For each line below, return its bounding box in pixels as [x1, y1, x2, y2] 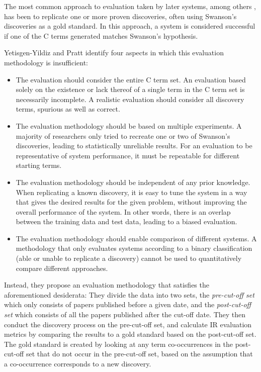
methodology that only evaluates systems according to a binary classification [16, 243, 252, 253]
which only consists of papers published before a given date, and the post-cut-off [4, 299, 251, 310]
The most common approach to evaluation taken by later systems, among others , [4, 1, 256, 11]
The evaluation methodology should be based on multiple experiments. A [16, 120, 242, 131]
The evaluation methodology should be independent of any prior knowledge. [16, 176, 250, 187]
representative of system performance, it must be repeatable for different [16, 150, 240, 160]
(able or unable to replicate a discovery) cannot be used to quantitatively [16, 253, 242, 263]
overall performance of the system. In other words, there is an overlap [16, 206, 231, 217]
